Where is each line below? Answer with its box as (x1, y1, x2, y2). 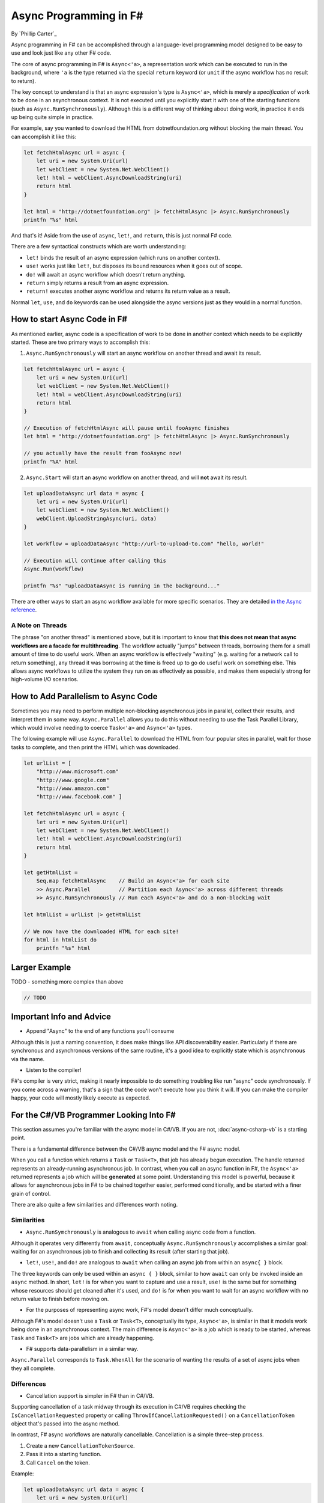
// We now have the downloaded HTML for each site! (23, 928, 179, 935)
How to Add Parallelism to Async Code (11, 691, 158, 702)
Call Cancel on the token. (26, 1459, 90, 1466)
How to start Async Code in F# (11, 314, 127, 325)
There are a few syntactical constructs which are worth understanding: (11, 243, 187, 250)
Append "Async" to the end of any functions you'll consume (26, 1027, 175, 1035)
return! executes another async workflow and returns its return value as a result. (26, 287, 230, 295)
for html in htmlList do (23, 937, 97, 943)
